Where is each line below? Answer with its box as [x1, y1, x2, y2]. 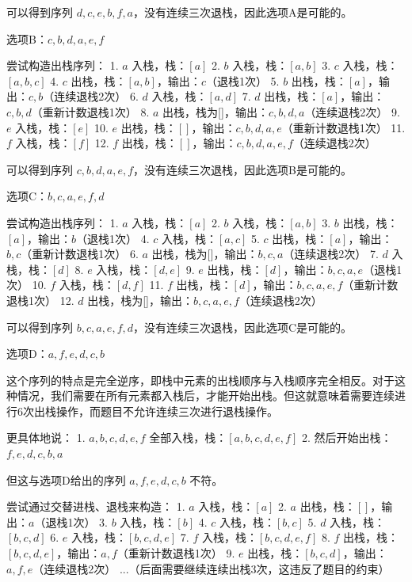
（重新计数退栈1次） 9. [116, 545, 235, 561]
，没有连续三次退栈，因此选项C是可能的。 [133, 318, 353, 335]
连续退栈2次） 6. [54, 88, 139, 105]
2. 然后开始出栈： [301, 429, 392, 446]
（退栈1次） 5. [205, 72, 280, 89]
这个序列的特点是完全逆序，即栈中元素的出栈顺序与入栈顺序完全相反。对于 [6, 371, 395, 388]
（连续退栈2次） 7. [283, 245, 379, 262]
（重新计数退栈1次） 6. [21, 245, 139, 262]
